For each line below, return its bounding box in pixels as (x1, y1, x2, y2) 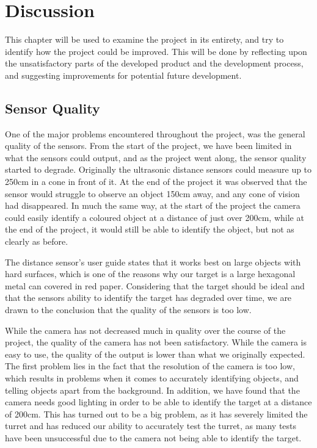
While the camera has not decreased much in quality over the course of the (5, 323, 286, 336)
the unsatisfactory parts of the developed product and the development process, (5, 57, 304, 70)
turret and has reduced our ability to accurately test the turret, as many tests (5, 419, 297, 432)
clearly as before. (5, 235, 68, 248)
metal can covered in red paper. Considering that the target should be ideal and (5, 279, 305, 292)
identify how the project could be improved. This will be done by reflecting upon (5, 45, 307, 57)
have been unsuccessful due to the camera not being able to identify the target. (5, 431, 302, 444)
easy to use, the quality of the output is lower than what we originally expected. (5, 347, 305, 360)
